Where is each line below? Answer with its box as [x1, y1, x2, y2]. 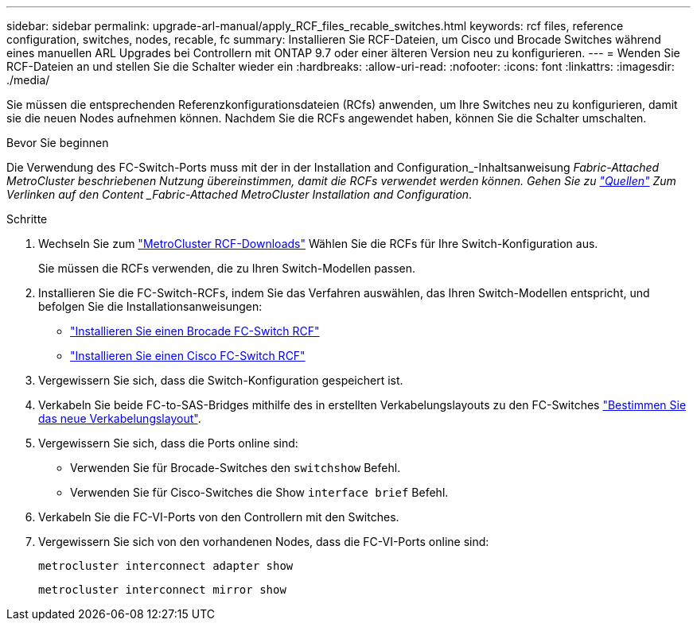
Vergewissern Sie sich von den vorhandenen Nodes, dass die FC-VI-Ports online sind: [38, 535, 489, 548]
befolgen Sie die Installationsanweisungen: [38, 300, 263, 313]
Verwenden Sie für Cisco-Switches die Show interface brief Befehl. [70, 486, 449, 499]
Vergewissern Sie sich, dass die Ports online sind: [38, 436, 298, 450]
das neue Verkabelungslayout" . [38, 412, 201, 425]
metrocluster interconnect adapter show [38, 559, 294, 572]
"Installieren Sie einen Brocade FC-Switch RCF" [70, 324, 320, 338]
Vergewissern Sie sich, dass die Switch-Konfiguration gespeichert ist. [38, 373, 403, 387]
